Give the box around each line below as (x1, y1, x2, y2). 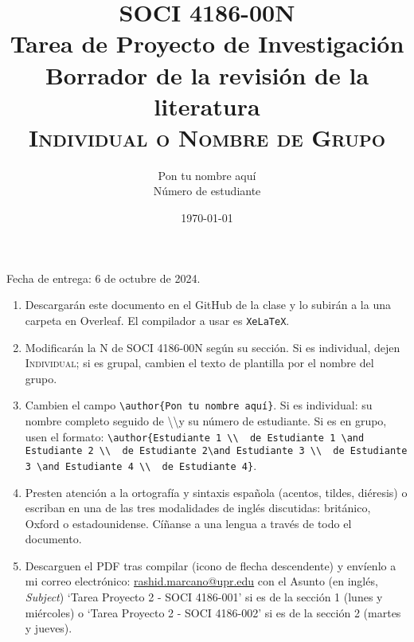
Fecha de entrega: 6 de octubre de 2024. (6, 269, 201, 286)
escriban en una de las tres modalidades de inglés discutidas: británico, (25, 499, 371, 516)
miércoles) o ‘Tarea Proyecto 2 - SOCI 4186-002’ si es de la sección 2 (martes (25, 604, 401, 620)
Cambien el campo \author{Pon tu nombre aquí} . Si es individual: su (25, 397, 373, 413)
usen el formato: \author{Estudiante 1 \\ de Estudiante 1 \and (25, 428, 365, 444)
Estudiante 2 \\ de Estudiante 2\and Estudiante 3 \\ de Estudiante (25, 445, 408, 457)
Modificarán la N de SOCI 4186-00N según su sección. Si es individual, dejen (25, 339, 400, 355)
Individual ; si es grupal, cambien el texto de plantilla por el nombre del (25, 354, 374, 371)
